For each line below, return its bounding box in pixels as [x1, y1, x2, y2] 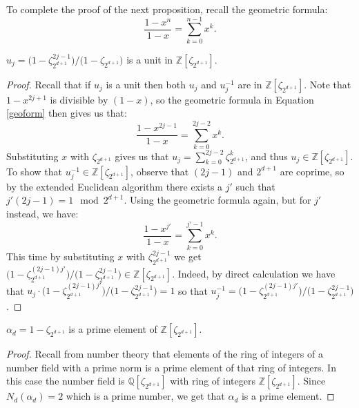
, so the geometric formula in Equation [150, 92, 314, 106]
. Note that [304, 77, 351, 91]
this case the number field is [6, 373, 125, 388]
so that [178, 283, 208, 298]
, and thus [244, 148, 288, 163]
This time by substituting [6, 249, 115, 263]
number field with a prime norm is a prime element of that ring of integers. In [6, 360, 336, 374]
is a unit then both [106, 77, 186, 91]
